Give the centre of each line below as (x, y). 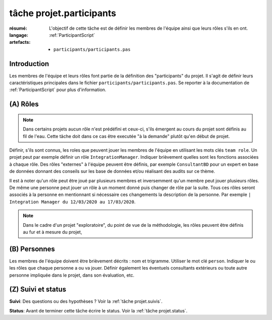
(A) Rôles (24, 104)
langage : (19, 35)
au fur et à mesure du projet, (53, 232)
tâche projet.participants (63, 13)
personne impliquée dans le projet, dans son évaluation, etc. (72, 275)
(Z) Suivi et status (38, 290)
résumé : (18, 28)
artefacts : (20, 42)
